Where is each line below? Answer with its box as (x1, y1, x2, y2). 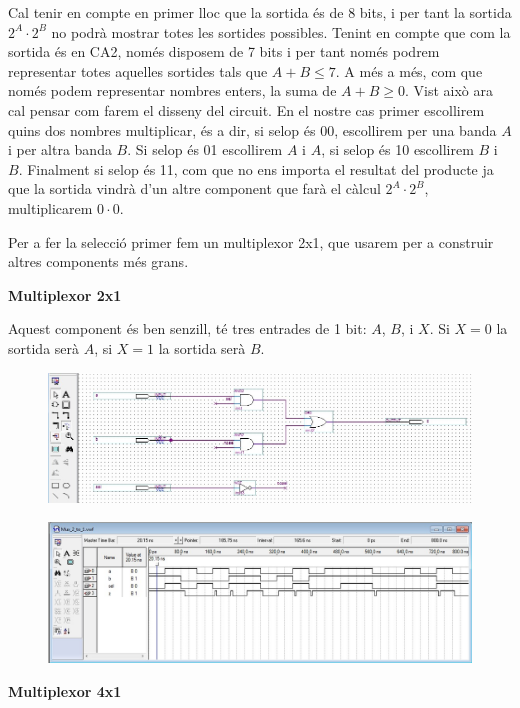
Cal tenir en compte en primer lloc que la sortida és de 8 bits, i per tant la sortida (8, 2, 512, 22)
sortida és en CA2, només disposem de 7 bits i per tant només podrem (8, 41, 440, 62)
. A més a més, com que (335, 60, 483, 81)
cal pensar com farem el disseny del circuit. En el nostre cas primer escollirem (8, 99, 485, 120)
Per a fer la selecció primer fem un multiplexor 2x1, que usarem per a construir (8, 231, 494, 252)
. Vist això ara (404, 80, 493, 101)
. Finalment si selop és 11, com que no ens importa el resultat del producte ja (18, 158, 494, 179)
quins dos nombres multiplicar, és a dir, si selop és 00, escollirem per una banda (8, 119, 497, 140)
